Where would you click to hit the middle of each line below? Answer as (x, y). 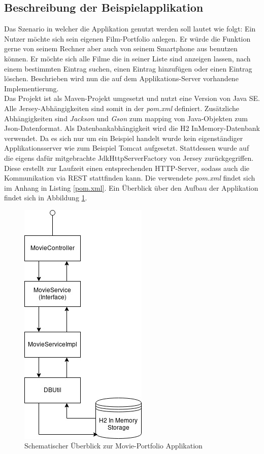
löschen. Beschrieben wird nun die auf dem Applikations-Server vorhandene (121, 78)
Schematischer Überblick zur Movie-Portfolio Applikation (113, 446)
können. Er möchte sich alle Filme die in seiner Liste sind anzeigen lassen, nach (127, 58)
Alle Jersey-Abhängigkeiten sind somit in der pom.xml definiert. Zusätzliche (122, 108)
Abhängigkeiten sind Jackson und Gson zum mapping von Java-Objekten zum (126, 118)
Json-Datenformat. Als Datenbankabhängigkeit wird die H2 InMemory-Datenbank (132, 128)
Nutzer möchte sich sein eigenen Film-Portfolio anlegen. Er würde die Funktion (127, 38)
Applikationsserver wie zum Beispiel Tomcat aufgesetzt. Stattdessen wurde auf (127, 148)
